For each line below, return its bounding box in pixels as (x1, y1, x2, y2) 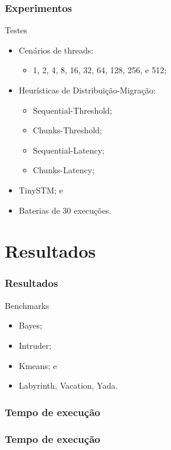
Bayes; (18, 319, 42, 332)
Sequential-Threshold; (33, 104, 112, 116)
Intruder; (18, 339, 52, 351)
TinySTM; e (18, 183, 64, 196)
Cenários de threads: (18, 43, 94, 56)
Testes (5, 24, 27, 36)
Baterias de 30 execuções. (18, 204, 112, 216)
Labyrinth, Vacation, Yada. (18, 379, 118, 392)
